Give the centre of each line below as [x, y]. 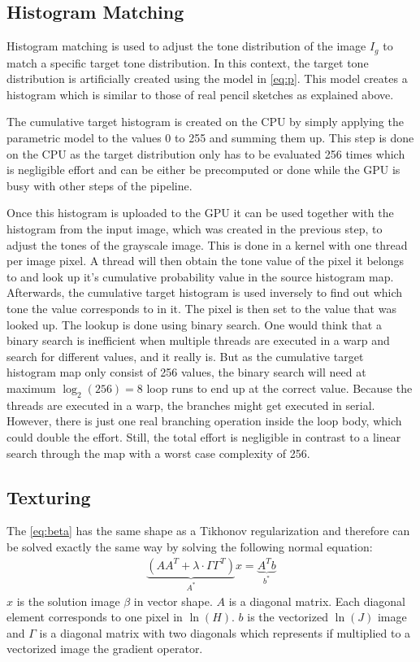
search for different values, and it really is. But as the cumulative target [185, 356]
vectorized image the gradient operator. [105, 649]
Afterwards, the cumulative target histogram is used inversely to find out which [205, 292]
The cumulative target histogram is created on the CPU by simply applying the [205, 122]
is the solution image [68, 601]
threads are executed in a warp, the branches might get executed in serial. [191, 405]
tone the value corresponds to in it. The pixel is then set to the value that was [201, 308]
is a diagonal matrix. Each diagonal [317, 601]
